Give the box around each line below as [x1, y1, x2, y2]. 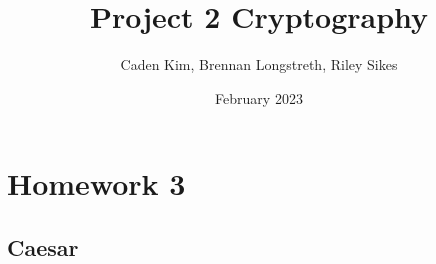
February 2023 [215, 87, 303, 108]
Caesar [7, 231, 79, 262]
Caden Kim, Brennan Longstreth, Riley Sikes [120, 54, 398, 75]
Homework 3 [7, 163, 186, 204]
